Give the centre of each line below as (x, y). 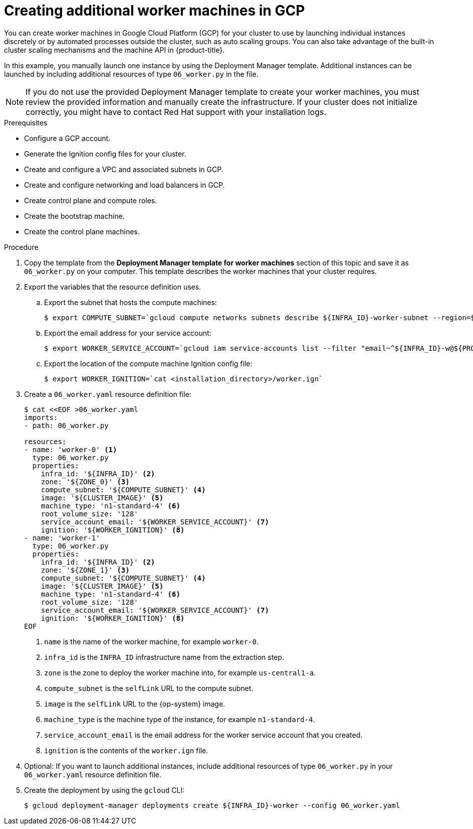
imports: (41, 417)
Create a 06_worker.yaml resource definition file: (108, 394)
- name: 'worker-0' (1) (71, 449)
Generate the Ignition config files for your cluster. (105, 154)
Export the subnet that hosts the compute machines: (131, 302)
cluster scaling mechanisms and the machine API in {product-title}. (114, 50)
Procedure (21, 247)
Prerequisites (26, 122)
